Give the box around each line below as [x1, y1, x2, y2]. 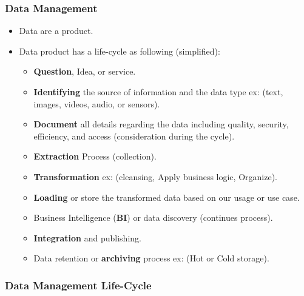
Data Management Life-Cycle [5, 277, 152, 292]
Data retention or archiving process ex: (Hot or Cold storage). [33, 252, 269, 264]
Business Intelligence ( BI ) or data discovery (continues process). [33, 211, 273, 224]
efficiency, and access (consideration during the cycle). [33, 129, 235, 142]
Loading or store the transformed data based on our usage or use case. [33, 190, 300, 203]
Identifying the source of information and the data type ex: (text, [33, 86, 283, 98]
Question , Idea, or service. [33, 65, 136, 78]
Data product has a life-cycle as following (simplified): [19, 44, 220, 57]
